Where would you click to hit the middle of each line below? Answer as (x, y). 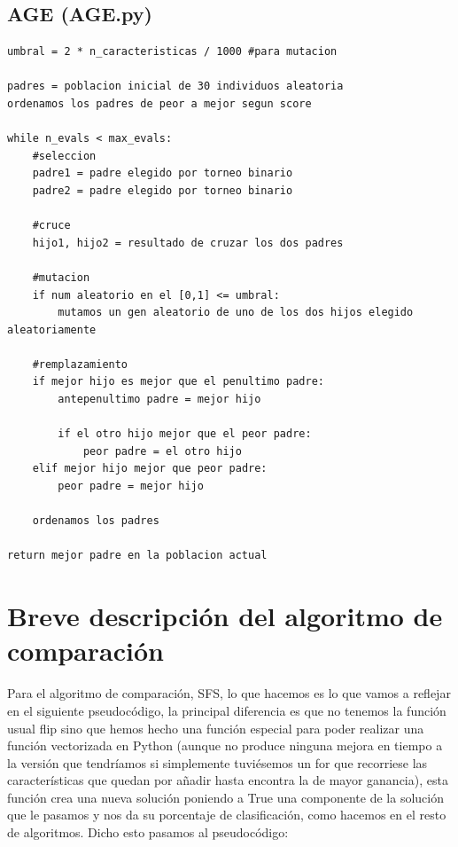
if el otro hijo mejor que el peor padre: (185, 434)
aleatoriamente (52, 329)
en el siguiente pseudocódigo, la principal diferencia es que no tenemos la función (227, 710)
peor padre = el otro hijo (162, 451)
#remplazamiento (80, 364)
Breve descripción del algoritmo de (225, 616)
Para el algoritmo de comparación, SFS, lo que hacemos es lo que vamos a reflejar (229, 693)
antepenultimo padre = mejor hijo (159, 400)
